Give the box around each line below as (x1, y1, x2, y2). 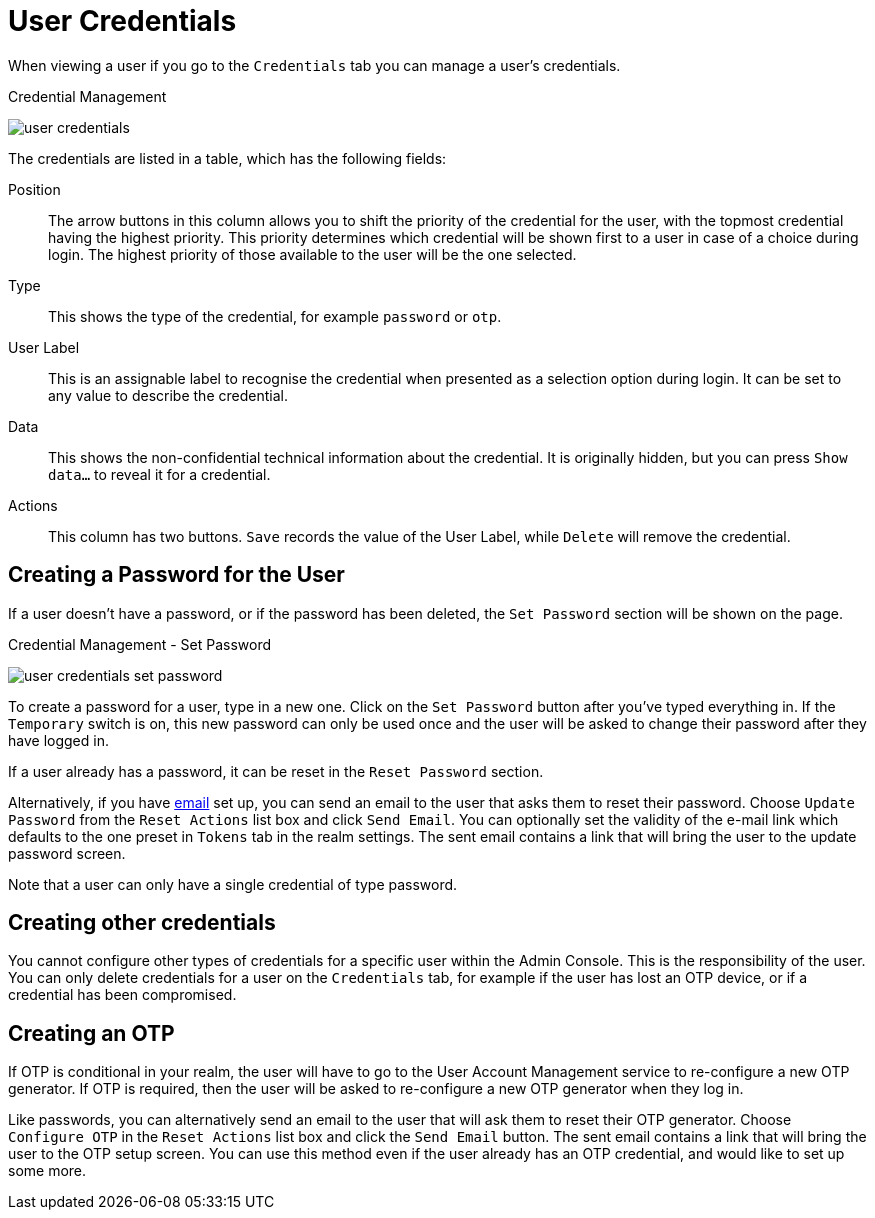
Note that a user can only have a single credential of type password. (8, 875, 458, 893)
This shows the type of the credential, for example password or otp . (48, 307, 502, 325)
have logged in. (8, 731, 109, 749)
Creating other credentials (8, 910, 276, 936)
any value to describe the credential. (48, 386, 288, 404)
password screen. (8, 844, 126, 862)
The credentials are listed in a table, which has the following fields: (8, 149, 447, 167)
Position (8, 180, 61, 198)
